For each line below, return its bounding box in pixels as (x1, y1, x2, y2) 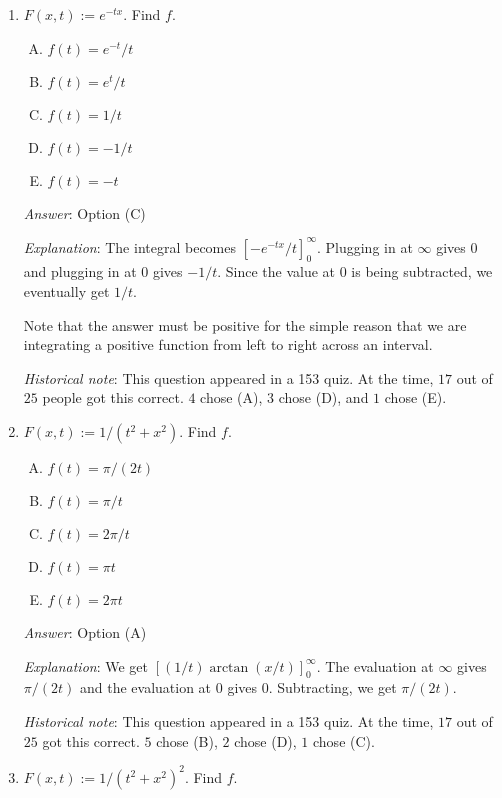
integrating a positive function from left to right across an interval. (23, 334, 433, 355)
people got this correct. (42, 387, 184, 408)
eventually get (23, 281, 110, 302)
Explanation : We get (23, 655, 148, 676)
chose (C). (313, 730, 375, 751)
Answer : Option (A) (23, 622, 147, 643)
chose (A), (200, 387, 263, 408)
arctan (209, 660, 249, 675)
